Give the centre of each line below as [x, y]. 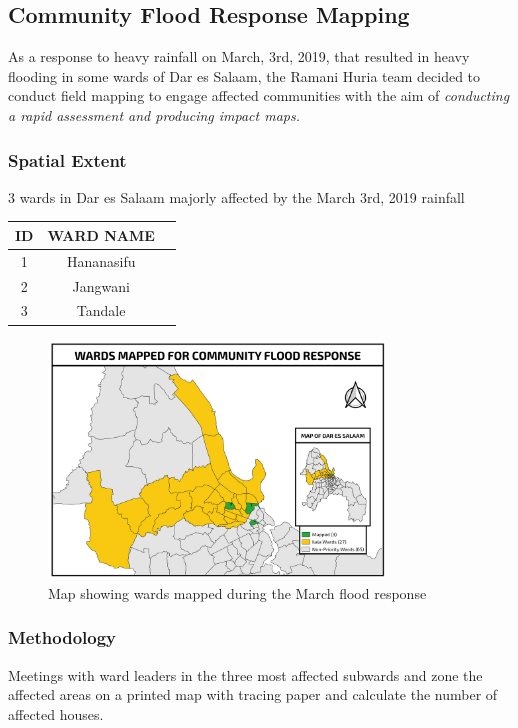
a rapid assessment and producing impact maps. [154, 114]
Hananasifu [101, 260]
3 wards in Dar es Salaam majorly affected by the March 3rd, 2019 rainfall [236, 196]
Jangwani [101, 285]
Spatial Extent [67, 159]
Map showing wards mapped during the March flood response [237, 592]
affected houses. [56, 713]
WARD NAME [101, 234]
